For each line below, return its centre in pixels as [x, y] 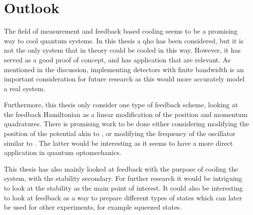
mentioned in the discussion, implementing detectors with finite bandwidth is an [124, 69]
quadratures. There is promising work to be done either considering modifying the [126, 124]
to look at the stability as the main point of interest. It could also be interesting [124, 188]
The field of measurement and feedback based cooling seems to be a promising [121, 31]
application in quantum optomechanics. [63, 152]
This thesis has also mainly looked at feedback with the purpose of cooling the [121, 168]
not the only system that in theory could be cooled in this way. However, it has [122, 50]
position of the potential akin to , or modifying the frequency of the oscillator [120, 133]
